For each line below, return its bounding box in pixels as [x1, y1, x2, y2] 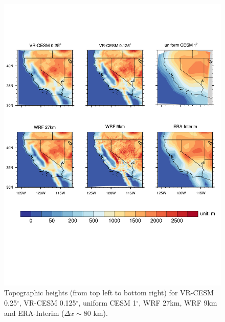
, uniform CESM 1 [78, 297, 137, 308]
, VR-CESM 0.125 [19, 297, 76, 308]
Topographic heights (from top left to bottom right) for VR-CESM [4, 287, 214, 298]
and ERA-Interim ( [4, 307, 64, 318]
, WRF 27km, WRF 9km [139, 297, 217, 308]
